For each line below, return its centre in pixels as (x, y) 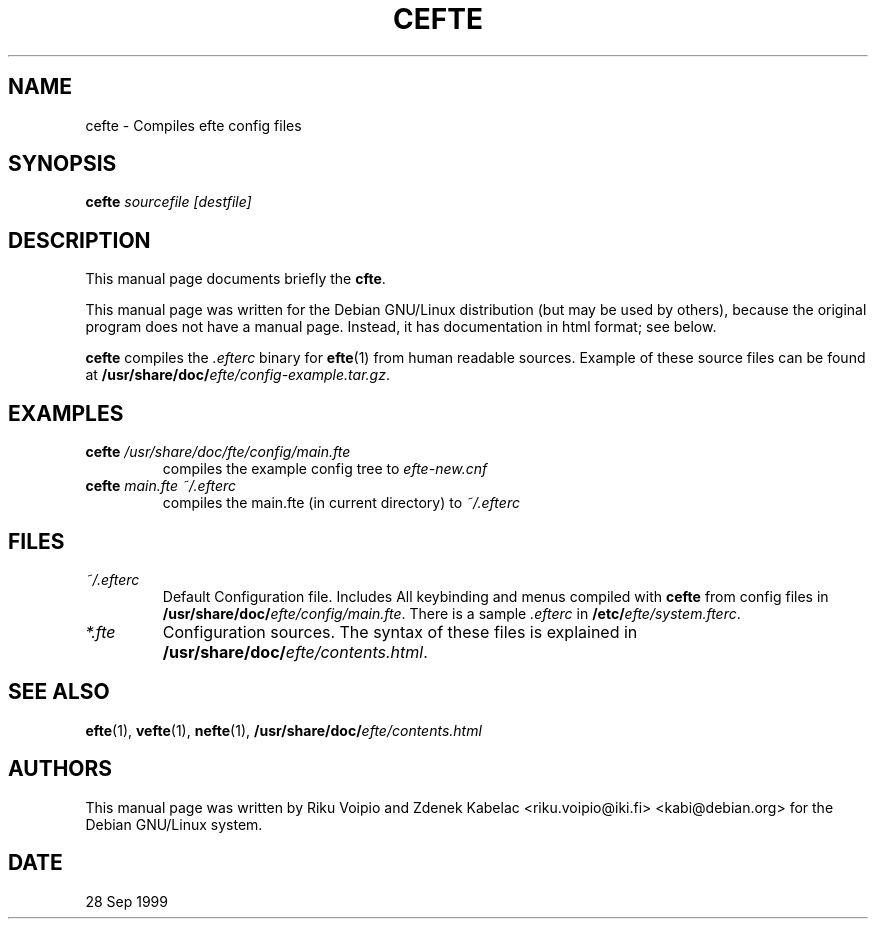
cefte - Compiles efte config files (193, 125)
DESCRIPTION (79, 240)
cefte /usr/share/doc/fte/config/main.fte (218, 452)
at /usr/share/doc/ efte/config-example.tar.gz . (237, 375)
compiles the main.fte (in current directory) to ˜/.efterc (341, 503)
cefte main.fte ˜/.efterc (160, 486)
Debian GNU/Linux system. (174, 824)
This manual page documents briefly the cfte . (235, 279)
